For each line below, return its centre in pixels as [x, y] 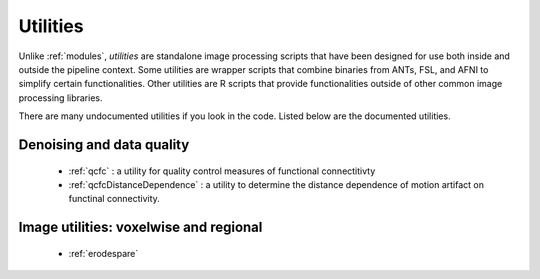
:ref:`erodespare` [103, 253]
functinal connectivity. [114, 199]
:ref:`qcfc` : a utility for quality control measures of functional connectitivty [222, 171]
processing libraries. [60, 97]
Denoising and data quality [104, 144]
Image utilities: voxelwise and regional [140, 227]
